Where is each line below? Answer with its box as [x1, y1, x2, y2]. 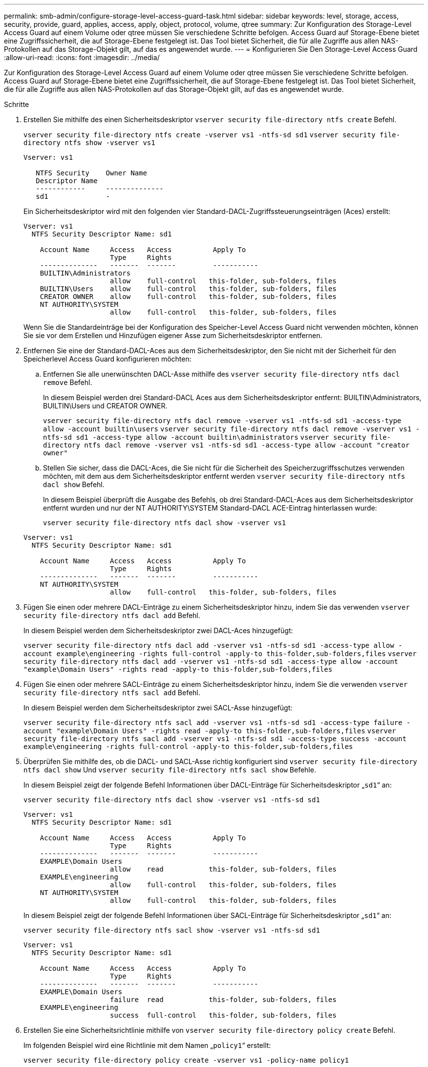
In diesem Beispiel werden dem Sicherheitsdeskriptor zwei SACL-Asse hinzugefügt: [23, 704, 293, 712]
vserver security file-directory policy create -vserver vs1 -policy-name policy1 [23, 1056, 349, 1064]
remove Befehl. [43, 378, 92, 386]
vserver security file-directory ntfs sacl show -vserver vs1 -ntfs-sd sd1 [23, 926, 320, 934]
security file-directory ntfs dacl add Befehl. [23, 611, 200, 619]
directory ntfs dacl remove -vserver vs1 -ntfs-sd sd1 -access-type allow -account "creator [43, 441, 410, 449]
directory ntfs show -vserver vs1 [23, 139, 155, 147]
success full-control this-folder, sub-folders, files [110, 1011, 337, 1019]
